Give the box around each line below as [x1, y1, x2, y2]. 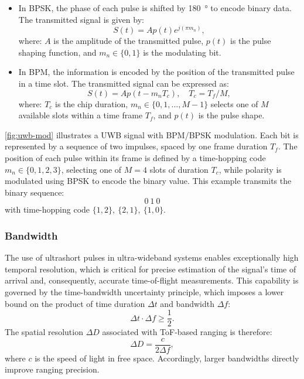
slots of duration [149, 163, 209, 175]
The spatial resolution [5, 326, 83, 338]
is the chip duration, [55, 97, 128, 110]
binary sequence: [5, 186, 64, 198]
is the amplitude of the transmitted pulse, [53, 35, 204, 47]
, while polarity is [218, 163, 282, 175]
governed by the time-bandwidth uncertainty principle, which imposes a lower [5, 285, 284, 298]
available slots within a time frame [18, 109, 143, 121]
